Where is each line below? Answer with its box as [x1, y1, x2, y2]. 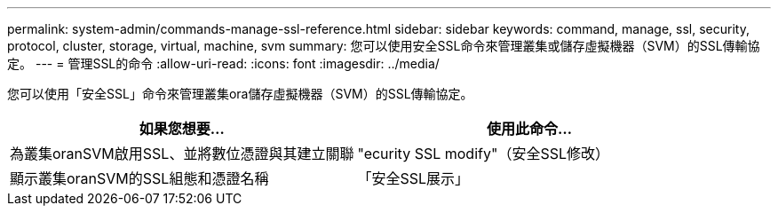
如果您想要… [139, 120, 225, 138]
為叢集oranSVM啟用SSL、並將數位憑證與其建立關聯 [10, 145, 354, 162]
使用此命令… [487, 120, 573, 138]
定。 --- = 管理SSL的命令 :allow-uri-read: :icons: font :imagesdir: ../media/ [7, 56, 440, 71]
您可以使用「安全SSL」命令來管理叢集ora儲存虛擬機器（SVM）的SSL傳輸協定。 [7, 86, 473, 101]
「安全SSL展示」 [357, 170, 469, 187]
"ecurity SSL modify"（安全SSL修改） [357, 145, 609, 162]
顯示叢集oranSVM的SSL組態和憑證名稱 [10, 170, 269, 187]
